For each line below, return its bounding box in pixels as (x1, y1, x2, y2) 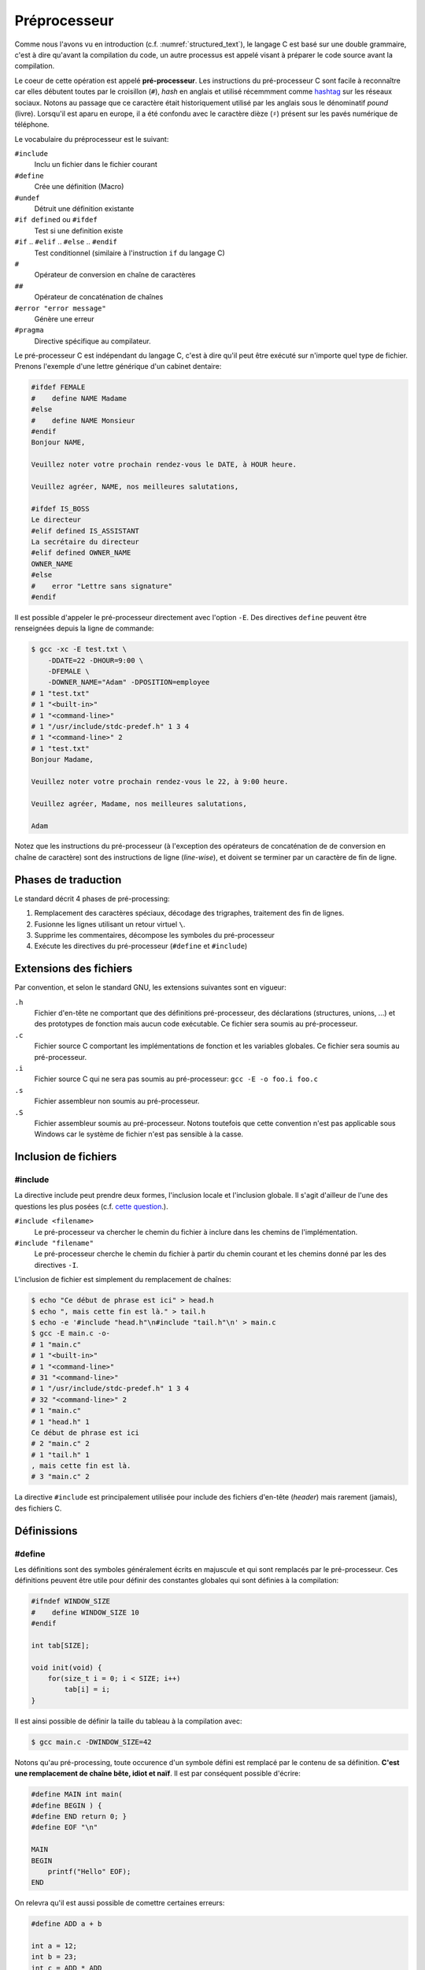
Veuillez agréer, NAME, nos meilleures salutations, (31, 481, 239, 491)
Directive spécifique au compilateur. (34, 336, 151, 346)
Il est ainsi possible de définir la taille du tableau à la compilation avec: (14, 1716, 242, 1726)
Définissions (14, 1524, 78, 1537)
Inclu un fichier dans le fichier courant (34, 160, 157, 169)
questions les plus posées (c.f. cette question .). (14, 1202, 168, 1211)
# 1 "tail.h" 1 (31, 1450, 90, 1459)
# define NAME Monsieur (31, 416, 135, 425)
